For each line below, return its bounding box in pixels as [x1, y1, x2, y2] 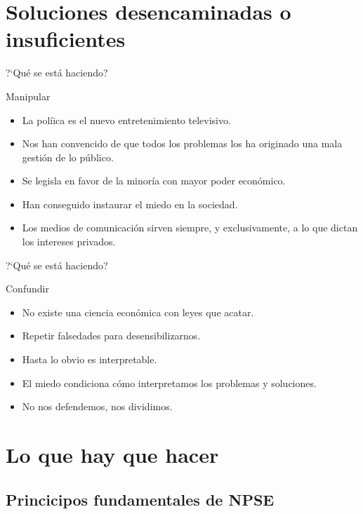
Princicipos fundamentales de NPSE [6, 488, 275, 510]
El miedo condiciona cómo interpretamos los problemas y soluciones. [22, 375, 317, 390]
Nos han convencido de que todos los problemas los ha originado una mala [22, 136, 343, 151]
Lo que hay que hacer [6, 440, 219, 468]
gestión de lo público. [22, 149, 114, 164]
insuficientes [6, 25, 126, 53]
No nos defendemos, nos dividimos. [22, 399, 173, 414]
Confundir [6, 281, 49, 296]
